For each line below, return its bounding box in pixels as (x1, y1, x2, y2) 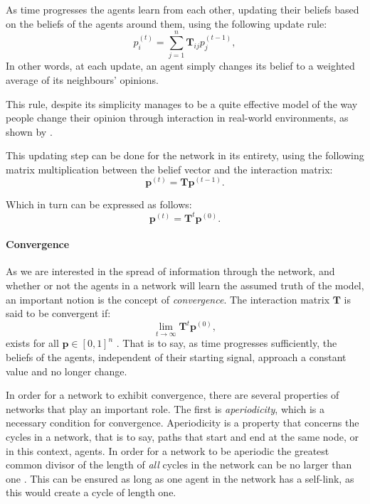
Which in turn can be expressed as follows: (6, 197, 192, 212)
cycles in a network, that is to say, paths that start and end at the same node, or (6, 429, 359, 444)
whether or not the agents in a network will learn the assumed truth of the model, (6, 277, 364, 292)
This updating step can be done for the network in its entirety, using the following (6, 148, 364, 163)
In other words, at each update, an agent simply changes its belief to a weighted (6, 58, 355, 73)
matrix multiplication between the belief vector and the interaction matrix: (6, 161, 333, 176)
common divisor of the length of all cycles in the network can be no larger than (6, 457, 352, 472)
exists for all (6, 336, 59, 350)
